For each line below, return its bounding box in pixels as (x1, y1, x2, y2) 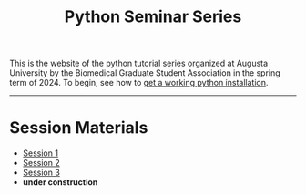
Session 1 (22, 148, 59, 159)
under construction (22, 177, 98, 188)
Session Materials (9, 118, 148, 139)
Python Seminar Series (64, 6, 242, 27)
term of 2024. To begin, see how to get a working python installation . (9, 77, 269, 88)
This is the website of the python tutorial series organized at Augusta (9, 57, 269, 69)
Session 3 (22, 167, 61, 179)
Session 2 (22, 158, 61, 169)
